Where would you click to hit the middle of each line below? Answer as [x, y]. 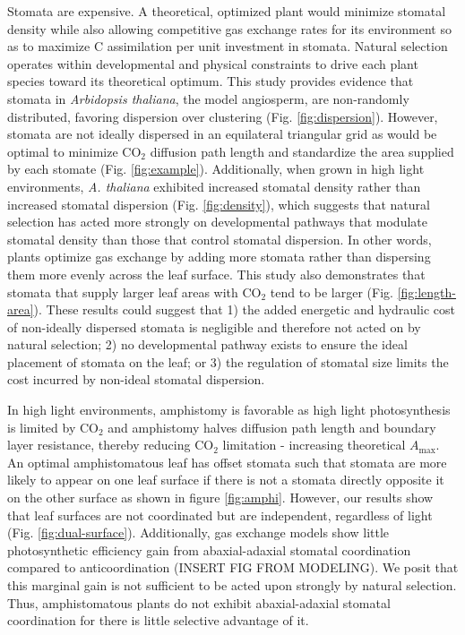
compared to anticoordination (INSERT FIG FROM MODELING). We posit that [233, 567]
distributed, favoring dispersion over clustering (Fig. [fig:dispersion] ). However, [223, 116]
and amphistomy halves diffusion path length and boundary [272, 427]
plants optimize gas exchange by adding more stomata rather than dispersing [219, 257]
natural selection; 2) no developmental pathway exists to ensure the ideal [207, 344]
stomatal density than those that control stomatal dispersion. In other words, [220, 239]
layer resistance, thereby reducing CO [111, 445]
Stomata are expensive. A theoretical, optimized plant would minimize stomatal [227, 11]
